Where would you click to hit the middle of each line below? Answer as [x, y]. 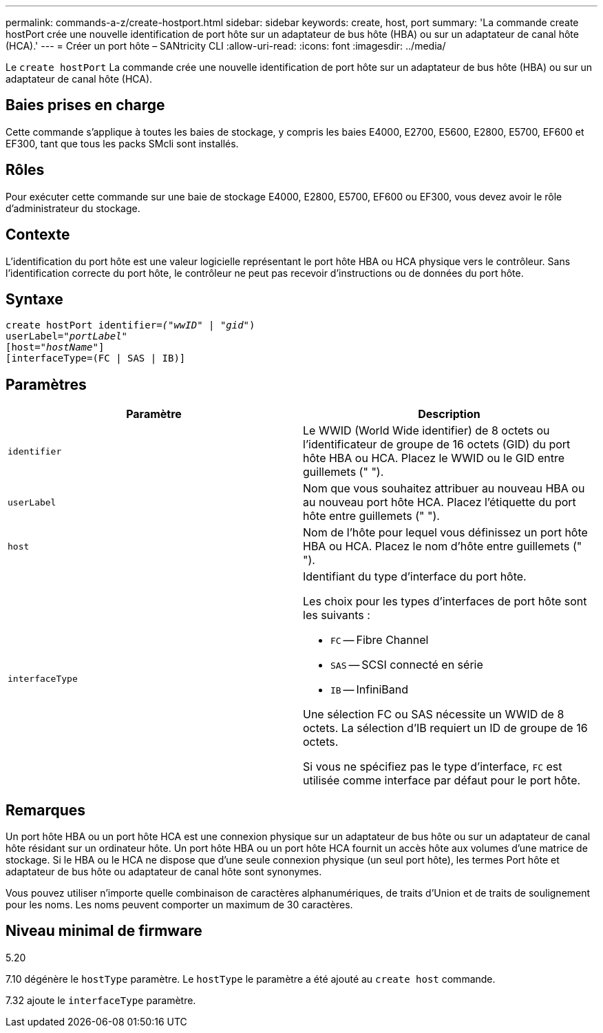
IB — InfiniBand [370, 690]
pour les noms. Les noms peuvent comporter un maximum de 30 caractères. [179, 905]
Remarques [46, 810]
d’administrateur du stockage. [73, 208]
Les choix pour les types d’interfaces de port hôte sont [445, 602]
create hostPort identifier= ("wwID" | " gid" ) [130, 325]
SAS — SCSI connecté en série [407, 665]
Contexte [38, 235]
